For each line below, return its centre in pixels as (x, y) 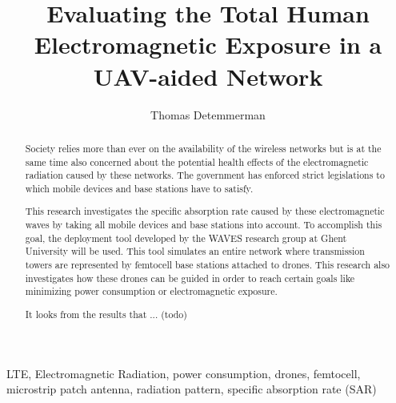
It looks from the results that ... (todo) (106, 314)
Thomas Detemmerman (208, 114)
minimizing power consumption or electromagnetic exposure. (151, 291)
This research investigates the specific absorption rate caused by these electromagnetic (205, 211)
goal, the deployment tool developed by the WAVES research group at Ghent (186, 238)
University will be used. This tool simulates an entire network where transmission (195, 251)
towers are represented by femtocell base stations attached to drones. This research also (208, 265)
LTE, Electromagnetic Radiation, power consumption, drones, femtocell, (184, 373)
